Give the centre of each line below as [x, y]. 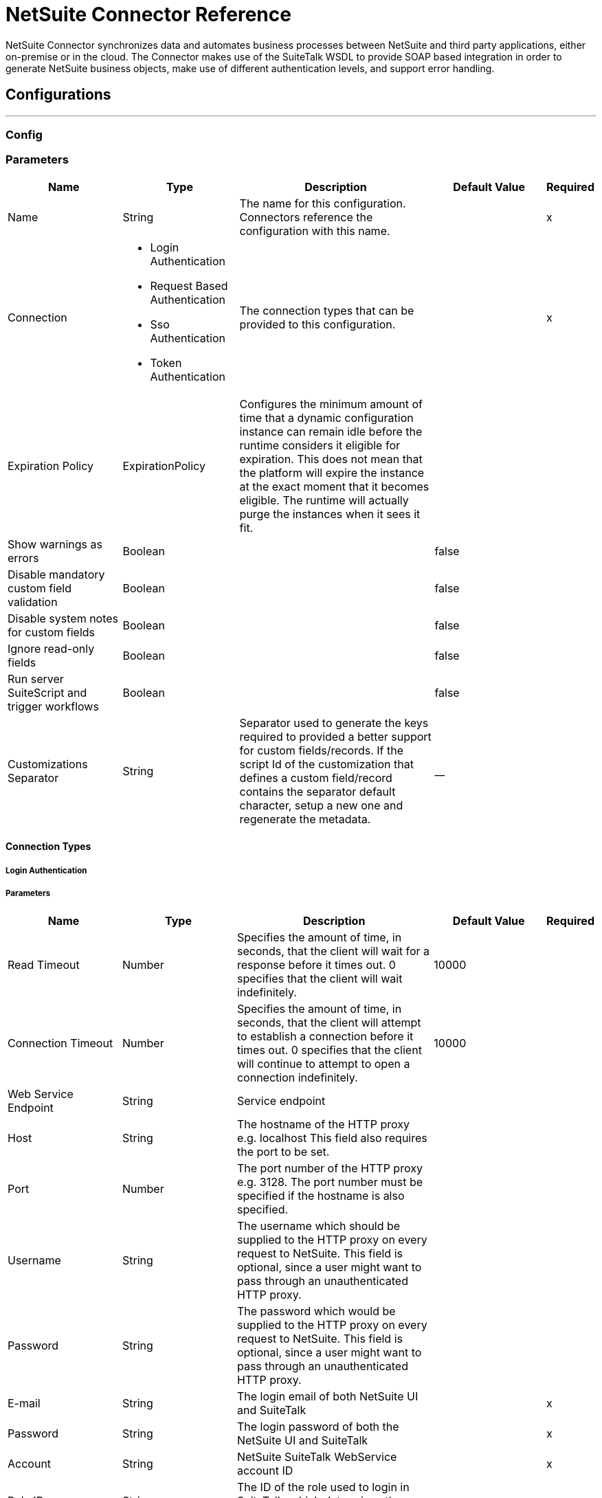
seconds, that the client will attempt [329, 1022]
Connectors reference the [306, 217]
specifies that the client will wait [320, 978]
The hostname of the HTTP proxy [323, 1124]
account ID [265, 1470]
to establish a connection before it [325, 1036]
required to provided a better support [335, 736]
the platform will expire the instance [332, 472]
